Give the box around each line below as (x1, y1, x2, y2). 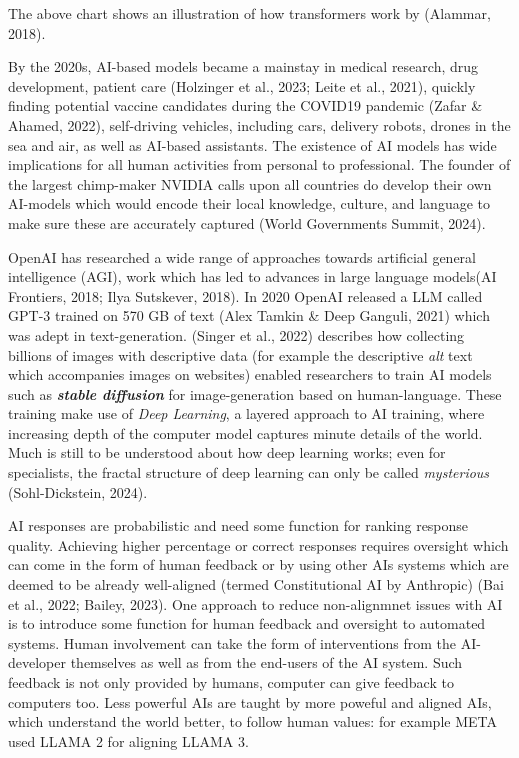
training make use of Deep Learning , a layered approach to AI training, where (8, 403, 485, 424)
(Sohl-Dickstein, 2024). (8, 481, 148, 502)
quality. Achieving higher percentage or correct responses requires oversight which (8, 534, 509, 555)
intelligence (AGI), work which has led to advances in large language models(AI (8, 266, 497, 287)
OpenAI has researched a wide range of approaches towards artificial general (8, 246, 477, 267)
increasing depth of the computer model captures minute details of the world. (8, 422, 483, 443)
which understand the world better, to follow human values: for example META (8, 711, 497, 732)
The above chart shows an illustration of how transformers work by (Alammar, (8, 3, 491, 23)
